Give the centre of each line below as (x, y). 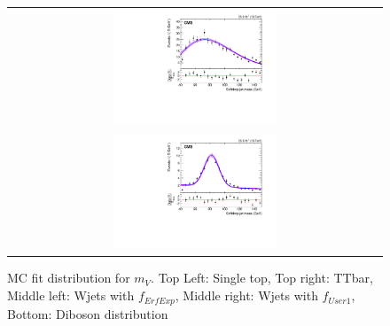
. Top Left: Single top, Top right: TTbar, (262, 278)
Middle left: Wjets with (71, 295)
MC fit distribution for (69, 278)
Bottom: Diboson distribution (88, 313)
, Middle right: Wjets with (246, 295)
